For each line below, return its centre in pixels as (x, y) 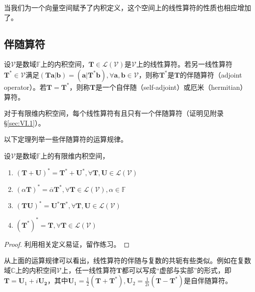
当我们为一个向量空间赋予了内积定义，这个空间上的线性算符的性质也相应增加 (127, 7)
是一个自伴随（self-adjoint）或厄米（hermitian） (171, 87)
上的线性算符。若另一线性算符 (184, 64)
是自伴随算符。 (208, 280)
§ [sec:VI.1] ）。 (25, 122)
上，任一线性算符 (89, 270)
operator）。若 (25, 87)
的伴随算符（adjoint (211, 74)
